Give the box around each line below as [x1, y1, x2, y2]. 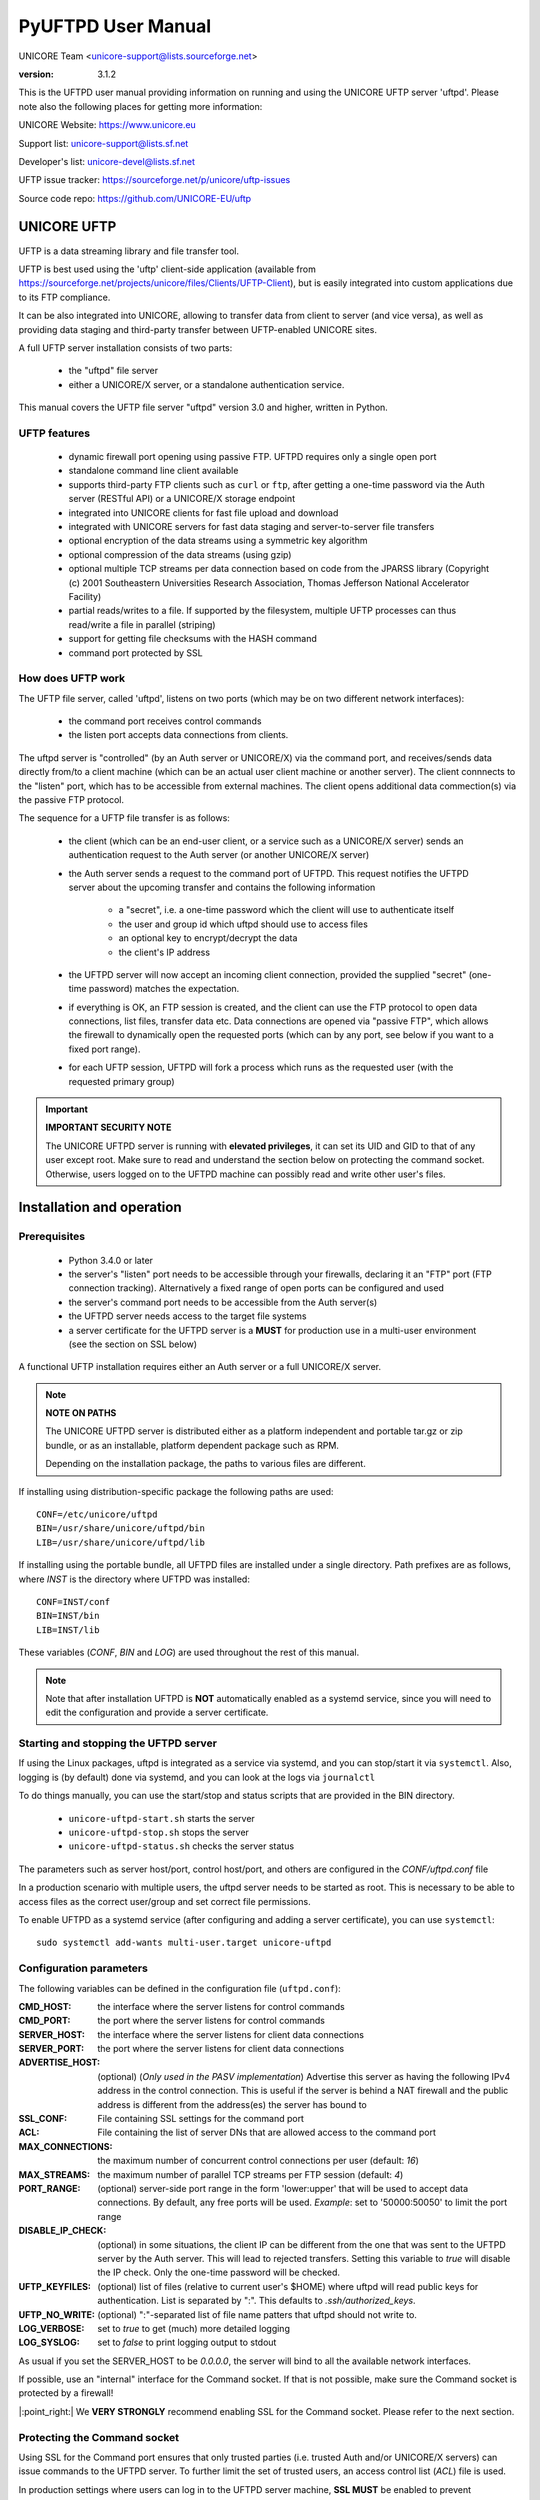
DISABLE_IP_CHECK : [18, 2225, 107, 2237]
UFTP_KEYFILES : [18, 2280, 92, 2292]
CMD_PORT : [18, 2015, 71, 2027]
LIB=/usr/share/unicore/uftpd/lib [36, 1536, 205, 1548]
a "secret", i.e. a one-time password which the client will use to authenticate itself [118, 904, 455, 916]
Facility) [68, 590, 102, 602]
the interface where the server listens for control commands [97, 2000, 345, 2012]
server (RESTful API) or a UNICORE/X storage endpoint [68, 493, 295, 505]
